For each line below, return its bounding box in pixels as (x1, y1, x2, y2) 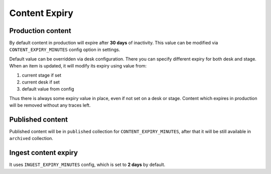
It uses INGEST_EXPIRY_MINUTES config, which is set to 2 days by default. (9, 161, 166, 167)
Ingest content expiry (9, 148, 78, 157)
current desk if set (22, 79, 60, 85)
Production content (9, 26, 71, 35)
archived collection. (9, 135, 54, 141)
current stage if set (22, 72, 61, 78)
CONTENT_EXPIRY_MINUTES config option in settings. (9, 46, 120, 52)
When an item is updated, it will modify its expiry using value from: (9, 63, 147, 69)
